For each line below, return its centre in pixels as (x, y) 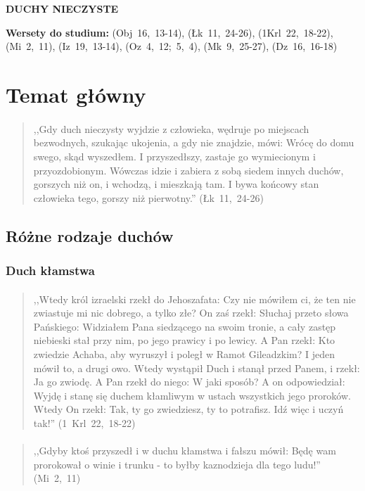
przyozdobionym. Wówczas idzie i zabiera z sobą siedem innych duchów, (188, 170)
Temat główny (76, 94)
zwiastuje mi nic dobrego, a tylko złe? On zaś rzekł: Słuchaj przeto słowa (191, 313)
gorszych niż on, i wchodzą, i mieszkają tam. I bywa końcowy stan (176, 184)
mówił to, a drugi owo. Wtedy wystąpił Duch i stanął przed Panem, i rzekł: (197, 368)
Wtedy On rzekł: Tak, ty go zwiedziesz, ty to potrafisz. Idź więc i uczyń (188, 409)
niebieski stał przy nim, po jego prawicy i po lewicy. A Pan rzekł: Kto (184, 340)
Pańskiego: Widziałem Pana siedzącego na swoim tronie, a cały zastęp (185, 326)
